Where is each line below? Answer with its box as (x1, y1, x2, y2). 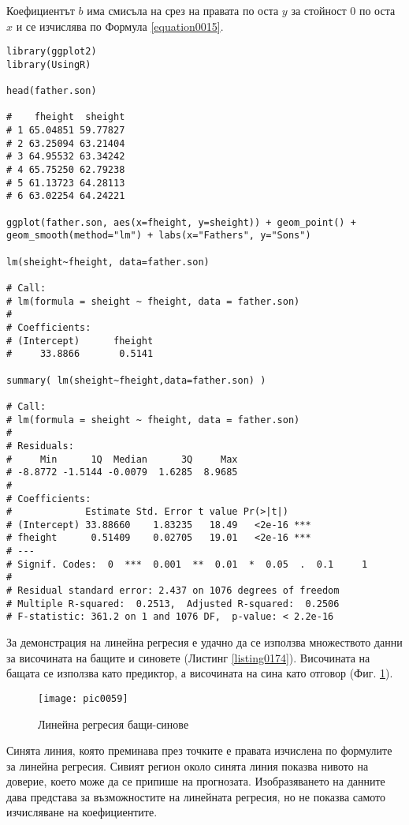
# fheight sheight (6, 111, 125, 123)
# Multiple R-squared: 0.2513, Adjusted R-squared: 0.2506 (6, 598, 340, 609)
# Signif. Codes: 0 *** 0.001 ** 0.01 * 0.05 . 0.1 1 (6, 558, 368, 570)
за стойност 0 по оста (291, 2, 396, 18)
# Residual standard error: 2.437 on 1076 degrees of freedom (6, 585, 340, 597)
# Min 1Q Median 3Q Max (6, 453, 238, 465)
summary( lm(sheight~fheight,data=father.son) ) (6, 374, 266, 386)
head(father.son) (6, 85, 97, 97)
